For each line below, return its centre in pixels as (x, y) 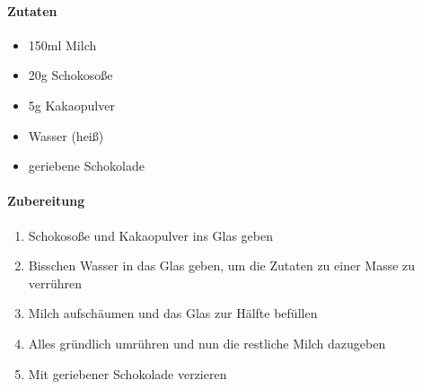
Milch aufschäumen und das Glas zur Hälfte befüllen (173, 313)
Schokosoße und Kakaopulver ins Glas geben (151, 235)
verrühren (55, 283)
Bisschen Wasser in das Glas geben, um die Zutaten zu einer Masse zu (222, 265)
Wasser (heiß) (66, 135)
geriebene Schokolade (86, 166)
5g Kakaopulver (71, 105)
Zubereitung (46, 201)
